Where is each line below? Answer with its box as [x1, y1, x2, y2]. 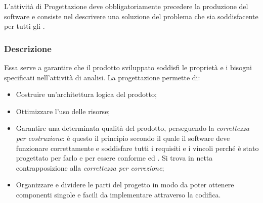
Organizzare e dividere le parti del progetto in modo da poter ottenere [16, 179, 234, 190]
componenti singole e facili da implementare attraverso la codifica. [16, 189, 221, 199]
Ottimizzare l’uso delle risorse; [16, 106, 110, 116]
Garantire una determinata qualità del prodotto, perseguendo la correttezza [16, 123, 249, 133]
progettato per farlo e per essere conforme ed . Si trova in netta [16, 153, 213, 163]
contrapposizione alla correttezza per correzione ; [16, 162, 164, 173]
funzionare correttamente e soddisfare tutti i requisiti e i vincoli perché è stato [16, 142, 259, 153]
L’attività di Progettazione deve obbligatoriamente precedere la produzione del [4, 1, 248, 11]
